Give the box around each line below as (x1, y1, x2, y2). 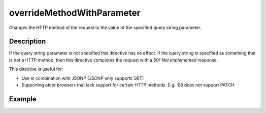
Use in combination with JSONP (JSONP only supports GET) (21, 75, 144, 81)
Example (9, 95, 36, 103)
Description (9, 37, 46, 46)
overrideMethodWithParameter (9, 7, 141, 18)
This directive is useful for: (9, 66, 64, 72)
